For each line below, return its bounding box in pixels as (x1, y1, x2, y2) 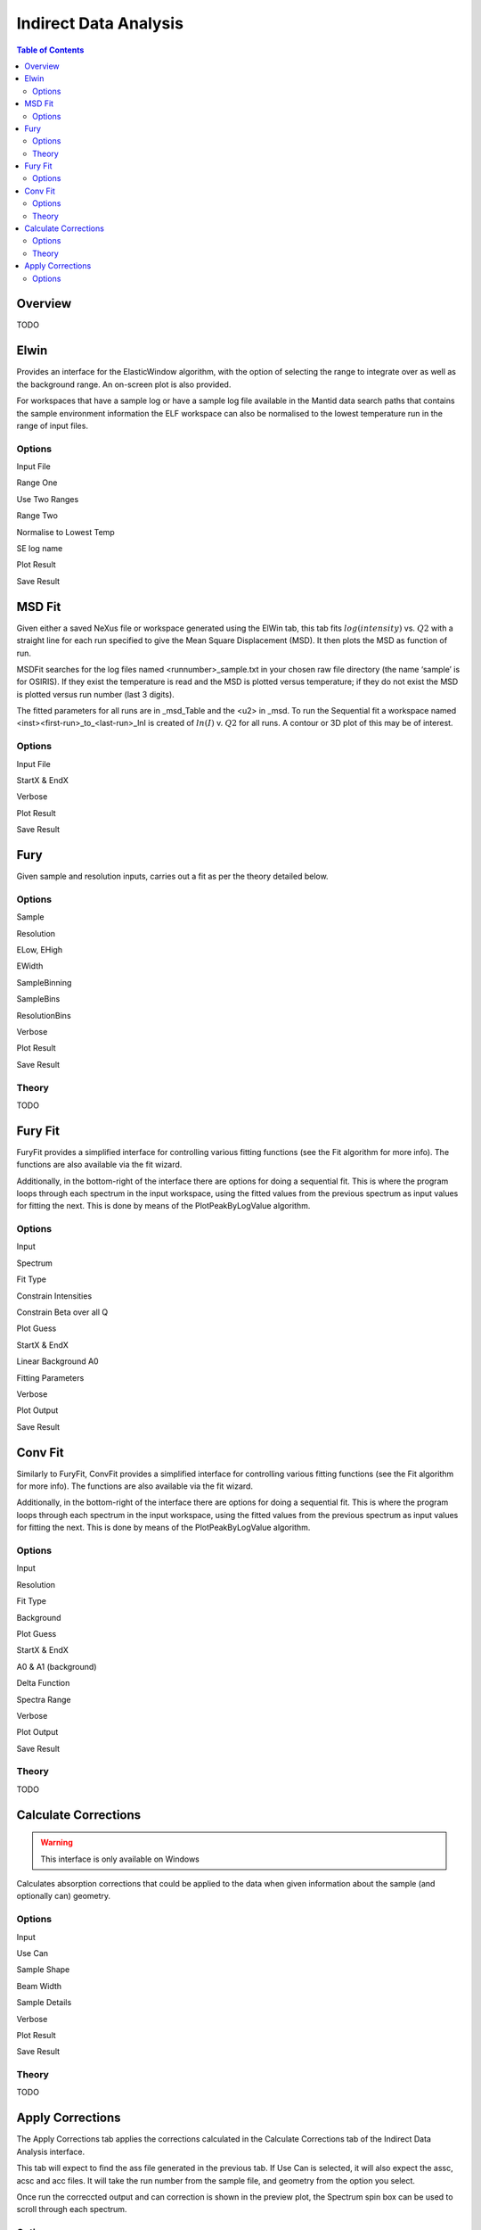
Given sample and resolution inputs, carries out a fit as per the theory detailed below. (16, 871, 329, 882)
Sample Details (16, 1997, 72, 2008)
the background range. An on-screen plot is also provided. (16, 379, 232, 390)
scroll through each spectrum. (16, 2204, 127, 2215)
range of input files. (16, 420, 89, 431)
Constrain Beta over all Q (16, 1307, 109, 1317)
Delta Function (16, 1678, 70, 1689)
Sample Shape (16, 1964, 70, 1975)
